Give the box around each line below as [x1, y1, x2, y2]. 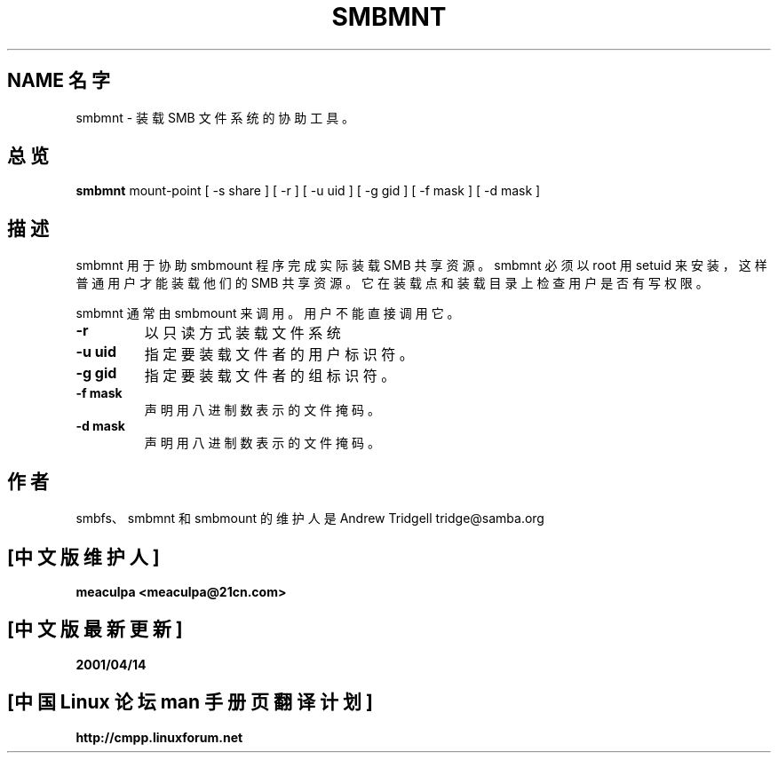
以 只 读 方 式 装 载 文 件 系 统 [144, 324, 341, 343]
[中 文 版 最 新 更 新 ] [7, 618, 183, 641]
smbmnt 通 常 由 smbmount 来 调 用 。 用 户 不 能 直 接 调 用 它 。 [75, 305, 460, 321]
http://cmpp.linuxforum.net [75, 729, 243, 745]
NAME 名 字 [7, 69, 110, 92]
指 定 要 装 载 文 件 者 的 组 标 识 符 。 [144, 367, 396, 385]
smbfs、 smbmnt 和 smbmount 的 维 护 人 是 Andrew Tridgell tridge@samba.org [75, 511, 544, 526]
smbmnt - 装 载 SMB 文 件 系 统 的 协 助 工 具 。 [75, 109, 355, 125]
